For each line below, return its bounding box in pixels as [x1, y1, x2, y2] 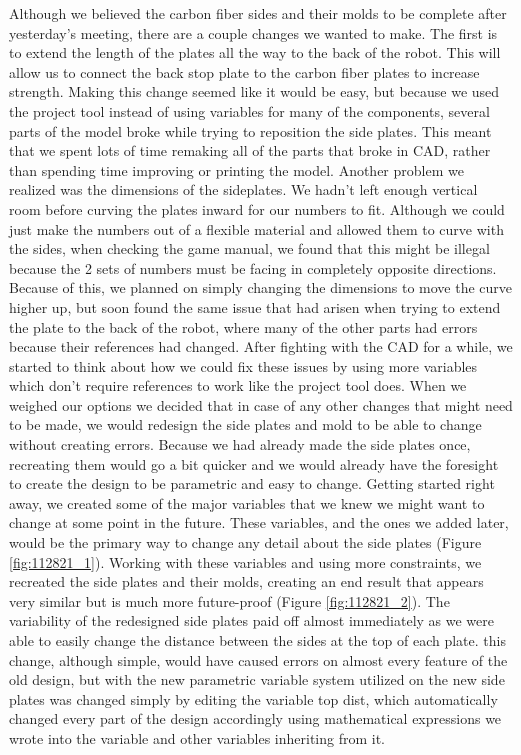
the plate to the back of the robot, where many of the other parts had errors [9, 316, 478, 337]
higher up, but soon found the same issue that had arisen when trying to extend [9, 296, 501, 317]
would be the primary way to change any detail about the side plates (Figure [9, 532, 482, 553]
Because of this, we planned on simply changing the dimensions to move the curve [9, 277, 513, 298]
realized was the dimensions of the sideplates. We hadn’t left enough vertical [9, 179, 478, 200]
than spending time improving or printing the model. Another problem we [9, 159, 464, 180]
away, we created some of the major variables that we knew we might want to [9, 492, 485, 513]
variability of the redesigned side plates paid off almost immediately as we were [9, 610, 495, 631]
